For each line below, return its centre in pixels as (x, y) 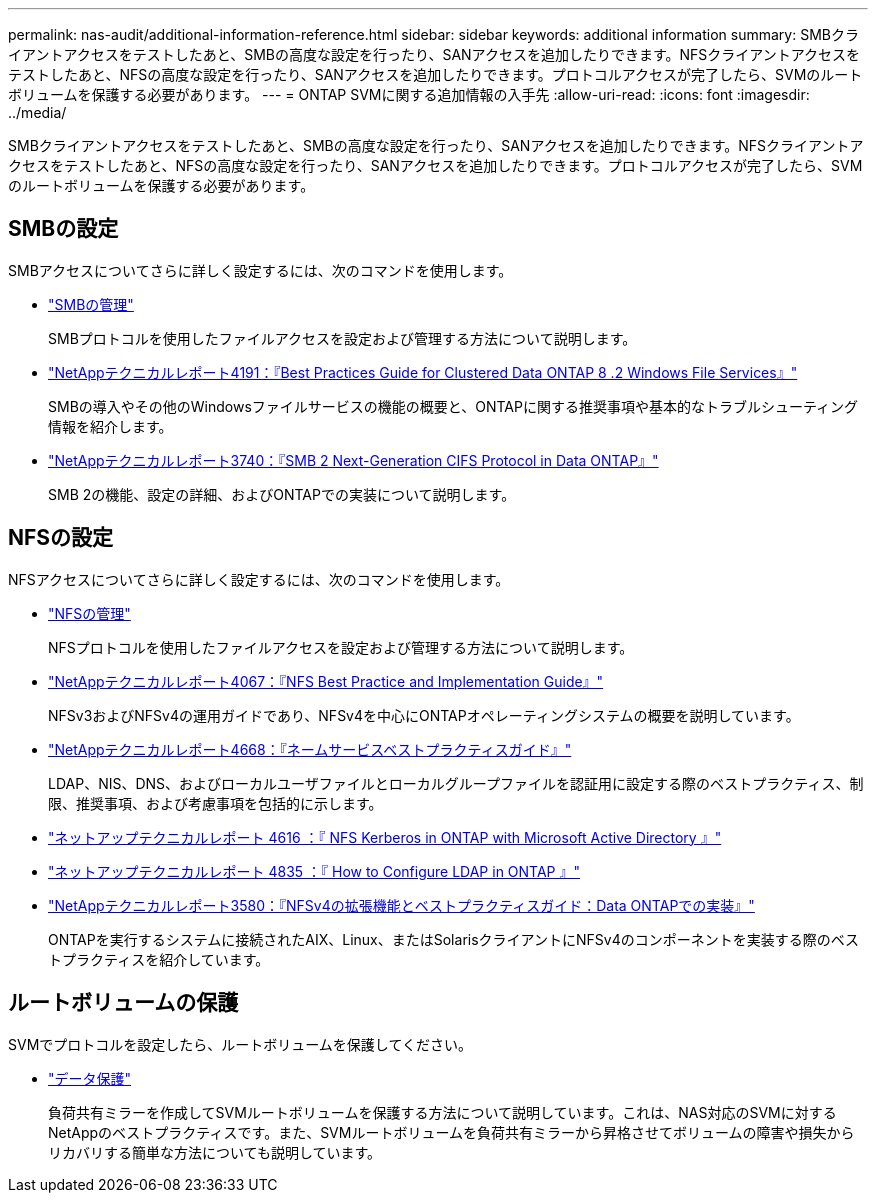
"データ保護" (90, 1078)
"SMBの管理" (91, 304)
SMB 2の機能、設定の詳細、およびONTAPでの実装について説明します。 (282, 494)
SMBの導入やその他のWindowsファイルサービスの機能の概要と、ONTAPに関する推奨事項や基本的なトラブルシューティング (453, 406)
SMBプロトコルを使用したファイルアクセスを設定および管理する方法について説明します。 (342, 338)
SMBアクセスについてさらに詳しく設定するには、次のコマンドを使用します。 (260, 270)
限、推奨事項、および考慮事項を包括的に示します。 (215, 803)
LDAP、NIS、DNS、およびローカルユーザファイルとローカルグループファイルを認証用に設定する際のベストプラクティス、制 (456, 783)
